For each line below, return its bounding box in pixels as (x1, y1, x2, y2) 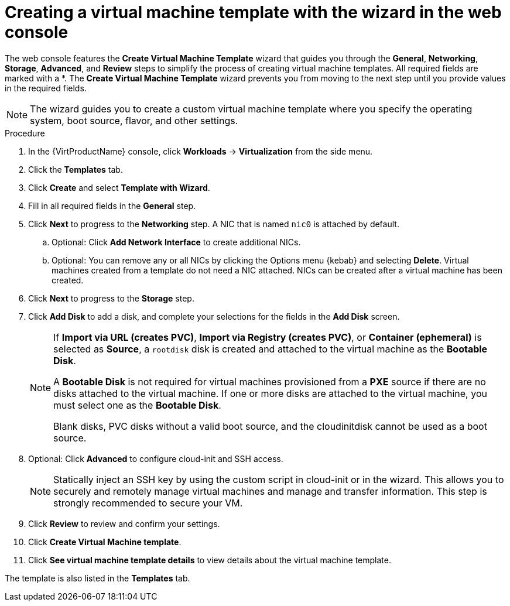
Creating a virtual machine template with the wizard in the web (5, 2, 502, 22)
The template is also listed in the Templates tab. (5, 573, 190, 583)
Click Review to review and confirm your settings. (28, 518, 220, 529)
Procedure (5, 128, 45, 138)
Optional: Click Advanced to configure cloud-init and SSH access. (28, 453, 283, 464)
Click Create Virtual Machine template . (28, 536, 182, 547)
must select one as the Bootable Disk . (53, 399, 221, 411)
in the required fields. (5, 83, 87, 93)
